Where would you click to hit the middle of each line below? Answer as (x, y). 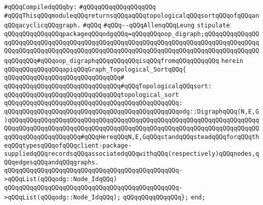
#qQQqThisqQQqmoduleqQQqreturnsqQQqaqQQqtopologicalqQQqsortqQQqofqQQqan (132, 15)
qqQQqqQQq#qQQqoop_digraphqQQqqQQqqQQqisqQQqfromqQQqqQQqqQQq (112, 61)
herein (232, 61)
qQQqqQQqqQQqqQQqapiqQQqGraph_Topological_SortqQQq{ (95, 69)
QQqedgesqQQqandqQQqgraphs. (52, 162)
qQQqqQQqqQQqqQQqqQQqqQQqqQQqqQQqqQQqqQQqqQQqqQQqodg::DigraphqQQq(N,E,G (132, 111)
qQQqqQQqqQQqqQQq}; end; (164, 198)
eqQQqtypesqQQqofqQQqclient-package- (68, 145)
